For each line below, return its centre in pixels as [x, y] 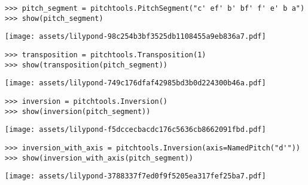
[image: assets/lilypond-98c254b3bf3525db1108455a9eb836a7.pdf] [135, 37]
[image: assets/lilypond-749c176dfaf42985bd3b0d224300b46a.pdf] [135, 83]
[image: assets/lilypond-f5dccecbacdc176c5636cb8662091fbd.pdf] [135, 130]
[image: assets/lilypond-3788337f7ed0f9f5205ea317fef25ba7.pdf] [135, 176]
